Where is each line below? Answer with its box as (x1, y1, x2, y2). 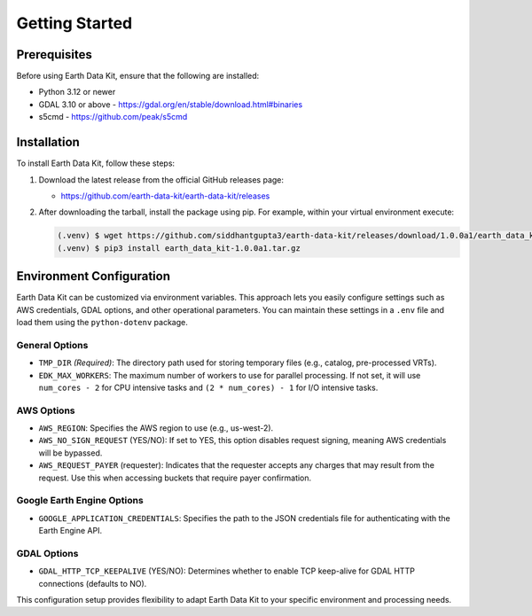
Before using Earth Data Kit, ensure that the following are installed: (16, 71, 260, 82)
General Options (16, 339, 89, 351)
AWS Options (16, 404, 75, 417)
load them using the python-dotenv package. (16, 316, 188, 327)
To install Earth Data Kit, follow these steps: (16, 158, 176, 168)
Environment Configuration (16, 269, 170, 284)
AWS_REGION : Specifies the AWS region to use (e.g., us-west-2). (38, 423, 274, 433)
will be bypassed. (38, 448, 103, 458)
